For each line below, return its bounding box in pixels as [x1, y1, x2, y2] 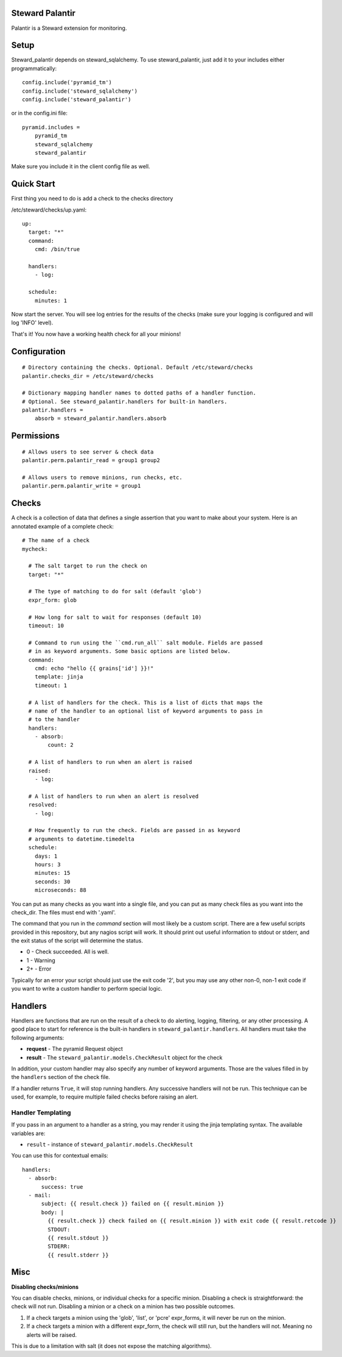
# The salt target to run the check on [28, 563, 147, 569]
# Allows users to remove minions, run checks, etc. [22, 474, 183, 481]
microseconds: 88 [34, 887, 86, 894]
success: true [41, 1183, 83, 1190]
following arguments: [11, 1034, 65, 1041]
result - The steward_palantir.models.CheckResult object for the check [26, 1053, 223, 1061]
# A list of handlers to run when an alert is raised [28, 759, 192, 766]
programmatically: [11, 65, 57, 72]
